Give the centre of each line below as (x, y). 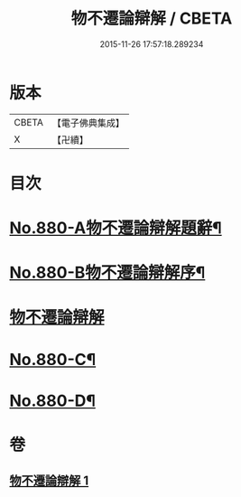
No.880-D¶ (53, 401)
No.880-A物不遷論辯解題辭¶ (116, 228)
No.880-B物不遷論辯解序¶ (107, 273)
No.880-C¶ (53, 359)
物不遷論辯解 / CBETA (152, 19)
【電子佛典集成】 (88, 123)
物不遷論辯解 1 (49, 481)
